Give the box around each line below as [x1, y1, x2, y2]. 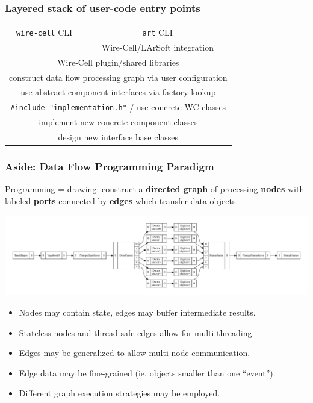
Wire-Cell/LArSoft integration [101, 40, 214, 53]
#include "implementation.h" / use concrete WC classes [10, 101, 226, 113]
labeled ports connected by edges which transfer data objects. [5, 194, 238, 207]
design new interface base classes [58, 131, 179, 143]
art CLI [142, 25, 173, 38]
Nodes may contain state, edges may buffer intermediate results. [19, 305, 256, 318]
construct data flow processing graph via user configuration [9, 70, 228, 83]
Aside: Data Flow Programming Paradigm [5, 159, 214, 174]
